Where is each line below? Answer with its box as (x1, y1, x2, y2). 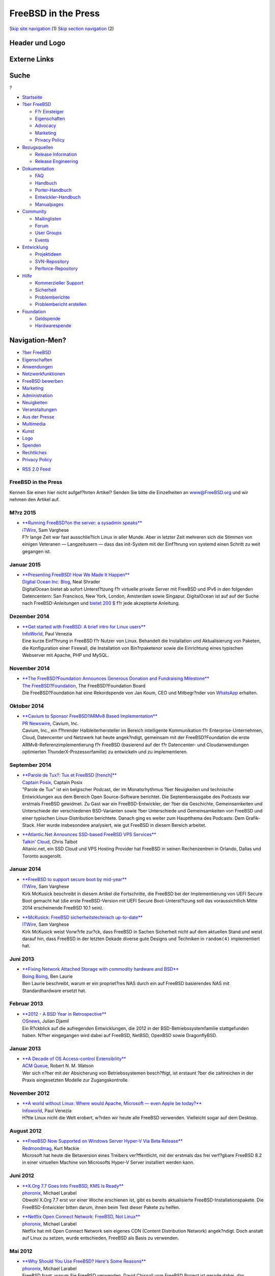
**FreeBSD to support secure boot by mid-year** (22, 876, 127, 882)
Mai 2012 (9, 1248, 33, 1255)
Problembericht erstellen (35, 301, 87, 307)
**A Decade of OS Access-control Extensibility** (22, 1056, 126, 1062)
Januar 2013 (9, 1045, 41, 1052)
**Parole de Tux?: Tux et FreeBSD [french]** (22, 772, 117, 778)
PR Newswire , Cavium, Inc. (22, 720, 79, 726)
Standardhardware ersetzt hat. (22, 988, 87, 994)
